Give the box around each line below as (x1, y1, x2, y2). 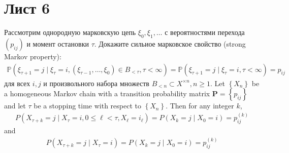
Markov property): (4, 51, 61, 61)
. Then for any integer (166, 100, 234, 111)
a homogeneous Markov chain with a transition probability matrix (4, 88, 210, 99)
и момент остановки (26, 38, 89, 49)
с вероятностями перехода (165, 27, 245, 37)
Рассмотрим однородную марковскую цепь (4, 27, 136, 37)
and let (4, 100, 26, 111)
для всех (4, 78, 30, 88)
